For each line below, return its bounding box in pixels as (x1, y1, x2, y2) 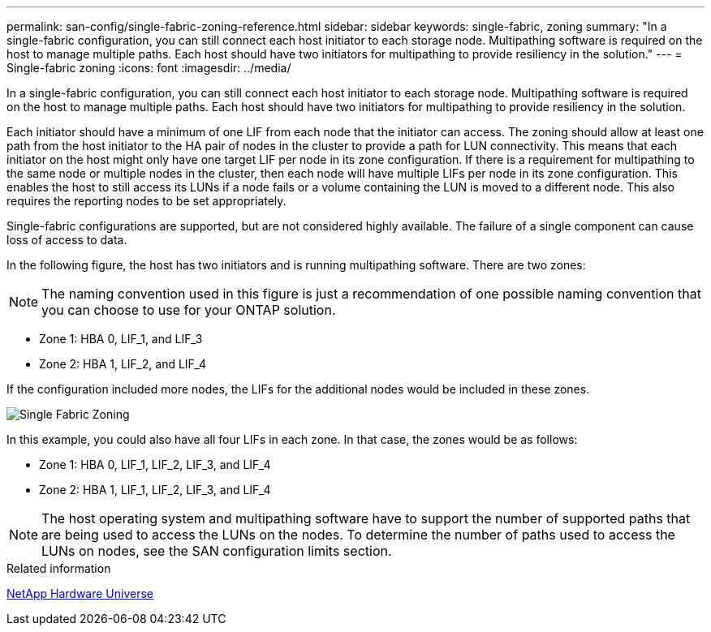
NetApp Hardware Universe (6, 587, 154, 600)
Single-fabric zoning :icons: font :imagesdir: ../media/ (6, 61, 291, 75)
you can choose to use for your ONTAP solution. (41, 302, 336, 318)
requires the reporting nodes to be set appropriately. (6, 194, 287, 208)
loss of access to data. (6, 233, 127, 247)
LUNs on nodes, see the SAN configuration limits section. (41, 543, 392, 559)
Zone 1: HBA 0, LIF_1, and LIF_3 (39, 332, 203, 346)
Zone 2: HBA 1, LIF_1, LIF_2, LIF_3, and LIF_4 (39, 483, 271, 497)
